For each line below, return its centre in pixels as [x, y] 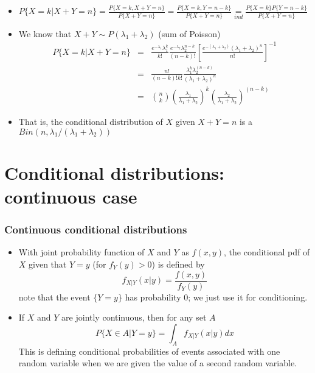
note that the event [54, 297]
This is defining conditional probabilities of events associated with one [149, 351]
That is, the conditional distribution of [91, 121]
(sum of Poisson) [189, 33]
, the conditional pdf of [267, 252]
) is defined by [178, 264]
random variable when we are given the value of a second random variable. [157, 363]
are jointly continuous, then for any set [134, 317]
